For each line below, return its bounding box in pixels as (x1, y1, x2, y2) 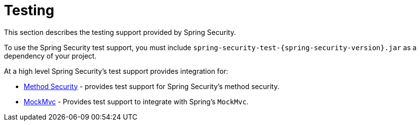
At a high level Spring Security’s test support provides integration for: (4, 66, 229, 75)
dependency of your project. (4, 51, 97, 60)
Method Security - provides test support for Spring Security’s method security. (24, 82, 279, 91)
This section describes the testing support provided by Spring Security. (4, 28, 236, 36)
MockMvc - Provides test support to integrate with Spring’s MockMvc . (24, 97, 249, 106)
